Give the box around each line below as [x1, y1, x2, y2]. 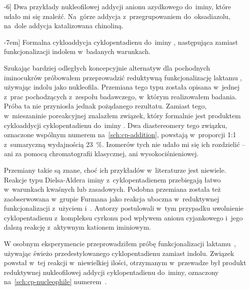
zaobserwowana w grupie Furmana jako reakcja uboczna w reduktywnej [4, 193, 219, 203]
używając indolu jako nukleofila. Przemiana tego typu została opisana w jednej [4, 82, 240, 92]
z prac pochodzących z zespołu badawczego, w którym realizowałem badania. [4, 91, 237, 101]
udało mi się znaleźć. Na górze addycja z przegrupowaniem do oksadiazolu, [4, 11, 231, 21]
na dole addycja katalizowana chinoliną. [4, 20, 124, 31]
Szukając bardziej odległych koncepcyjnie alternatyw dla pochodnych [4, 62, 210, 72]
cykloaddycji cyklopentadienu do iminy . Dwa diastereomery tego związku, [4, 120, 227, 130]
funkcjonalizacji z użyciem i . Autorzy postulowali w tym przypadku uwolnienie [4, 203, 244, 213]
